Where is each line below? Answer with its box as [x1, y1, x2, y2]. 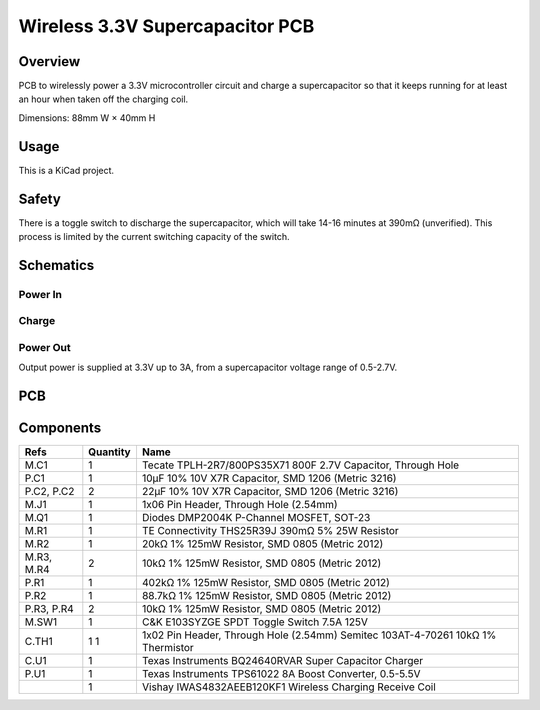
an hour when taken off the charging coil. [18, 93, 189, 105]
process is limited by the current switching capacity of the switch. [18, 231, 290, 243]
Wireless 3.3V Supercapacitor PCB [18, 15, 315, 37]
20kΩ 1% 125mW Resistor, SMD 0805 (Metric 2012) [141, 537, 384, 551]
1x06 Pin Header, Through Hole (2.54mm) [141, 498, 339, 512]
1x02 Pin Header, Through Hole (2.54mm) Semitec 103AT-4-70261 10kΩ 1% [141, 628, 497, 642]
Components [18, 420, 102, 437]
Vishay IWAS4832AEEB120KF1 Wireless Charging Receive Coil [141, 680, 437, 694]
